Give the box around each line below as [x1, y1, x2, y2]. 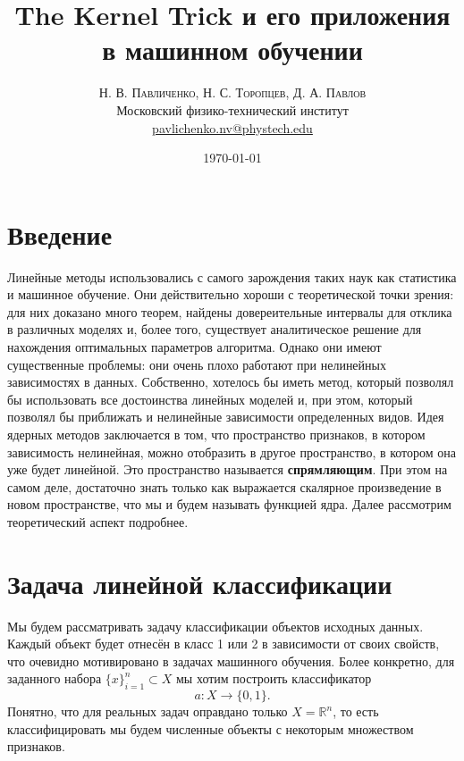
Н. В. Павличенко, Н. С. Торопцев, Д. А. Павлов [98, 83, 367, 102]
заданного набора [7, 669, 102, 688]
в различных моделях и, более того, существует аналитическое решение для [7, 320, 422, 339]
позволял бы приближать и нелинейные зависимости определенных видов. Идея [7, 407, 444, 426]
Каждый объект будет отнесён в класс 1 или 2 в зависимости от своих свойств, [7, 634, 440, 653]
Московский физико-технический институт [116, 100, 349, 119]
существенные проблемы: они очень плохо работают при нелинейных [7, 355, 386, 373]
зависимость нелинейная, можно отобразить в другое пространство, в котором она [7, 442, 457, 461]
